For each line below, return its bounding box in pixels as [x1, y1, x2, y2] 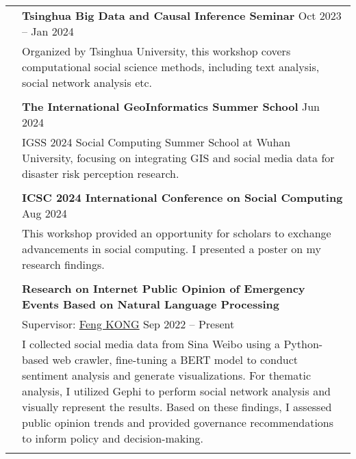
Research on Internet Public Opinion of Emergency [22, 280, 305, 296]
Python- [283, 336, 323, 352]
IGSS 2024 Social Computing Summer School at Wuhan [22, 134, 291, 150]
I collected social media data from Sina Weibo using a [22, 336, 281, 352]
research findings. [22, 257, 105, 272]
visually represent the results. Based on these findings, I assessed [22, 399, 332, 415]
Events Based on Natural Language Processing [22, 296, 280, 312]
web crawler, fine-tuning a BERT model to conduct [52, 352, 298, 367]
